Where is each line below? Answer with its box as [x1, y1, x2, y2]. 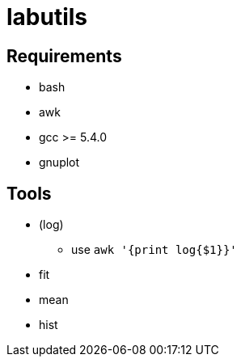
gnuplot [39, 155, 80, 170]
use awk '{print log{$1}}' [71, 243, 237, 257]
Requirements [6, 45, 122, 66]
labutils [6, 3, 88, 31]
